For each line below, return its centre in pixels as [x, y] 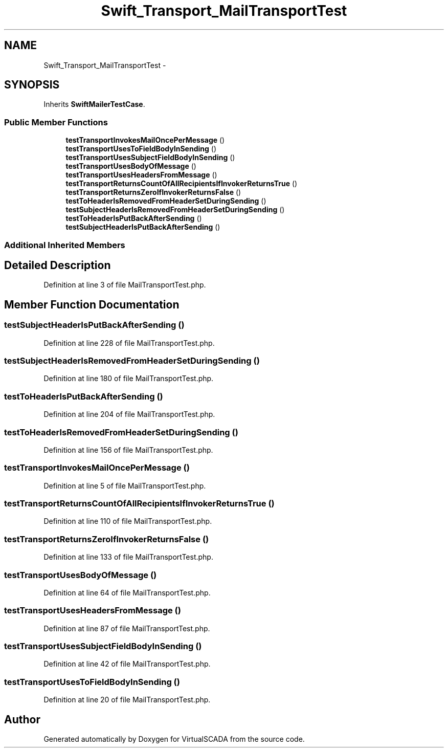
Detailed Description [58, 265]
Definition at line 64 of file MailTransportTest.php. [127, 592]
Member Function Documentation [92, 304]
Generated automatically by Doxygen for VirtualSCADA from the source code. [174, 739]
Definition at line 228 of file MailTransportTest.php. [129, 343]
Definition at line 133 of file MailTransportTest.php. [128, 557]
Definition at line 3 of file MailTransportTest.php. [125, 285]
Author [22, 719]
